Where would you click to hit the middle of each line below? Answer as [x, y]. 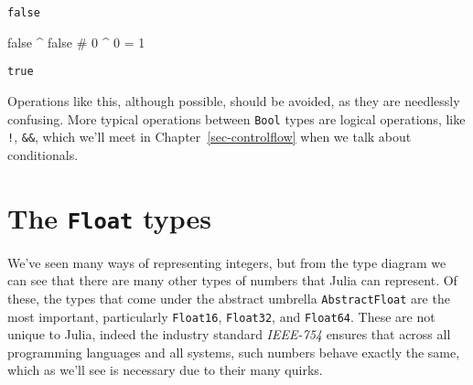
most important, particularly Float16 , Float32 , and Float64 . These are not [221, 316]
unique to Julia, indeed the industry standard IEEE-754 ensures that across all [229, 334]
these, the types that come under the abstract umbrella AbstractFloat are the [229, 298]
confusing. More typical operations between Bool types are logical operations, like [236, 118]
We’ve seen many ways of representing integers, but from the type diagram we [227, 262]
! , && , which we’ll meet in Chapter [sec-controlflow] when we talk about [210, 137]
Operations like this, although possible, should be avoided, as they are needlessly [234, 100]
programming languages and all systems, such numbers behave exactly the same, [234, 352]
